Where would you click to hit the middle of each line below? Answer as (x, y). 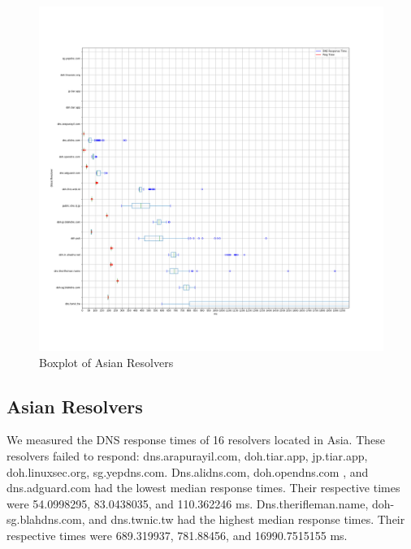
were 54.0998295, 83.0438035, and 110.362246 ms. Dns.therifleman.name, (188, 503)
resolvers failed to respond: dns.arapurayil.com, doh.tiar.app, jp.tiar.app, (187, 455)
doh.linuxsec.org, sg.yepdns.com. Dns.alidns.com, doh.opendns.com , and (188, 471)
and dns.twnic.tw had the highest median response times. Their (247, 519)
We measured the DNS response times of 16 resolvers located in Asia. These (196, 440)
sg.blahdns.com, (46, 519)
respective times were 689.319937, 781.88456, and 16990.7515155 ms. (177, 535)
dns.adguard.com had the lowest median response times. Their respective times (203, 488)
